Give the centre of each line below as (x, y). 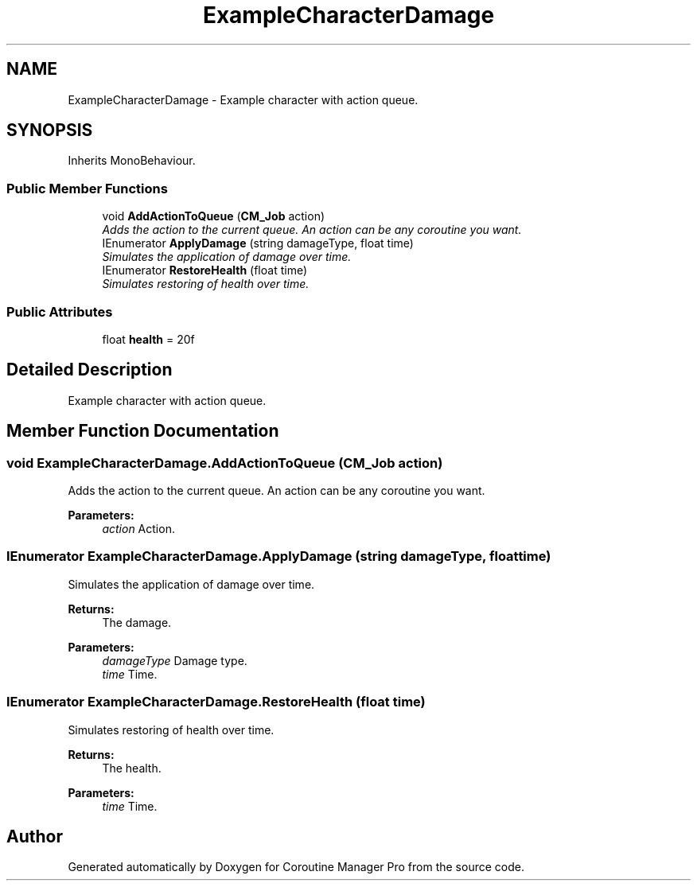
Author (35, 836)
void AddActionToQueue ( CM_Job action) (214, 216)
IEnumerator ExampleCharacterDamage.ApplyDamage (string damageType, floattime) (279, 556)
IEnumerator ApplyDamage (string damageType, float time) (258, 243)
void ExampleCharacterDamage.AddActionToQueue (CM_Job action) (225, 463)
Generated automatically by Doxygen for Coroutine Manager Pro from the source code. (296, 867)
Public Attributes (60, 311)
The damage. (137, 622)
